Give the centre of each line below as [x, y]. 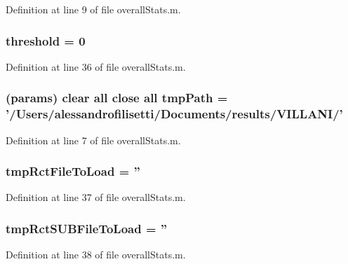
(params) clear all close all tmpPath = [117, 98]
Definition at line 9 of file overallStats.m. [93, 9]
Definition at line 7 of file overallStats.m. [93, 140]
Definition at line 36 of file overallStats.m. [96, 66]
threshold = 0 [46, 40]
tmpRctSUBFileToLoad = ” [87, 228]
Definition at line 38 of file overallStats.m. [96, 255]
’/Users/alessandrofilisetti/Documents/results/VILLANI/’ [174, 114]
